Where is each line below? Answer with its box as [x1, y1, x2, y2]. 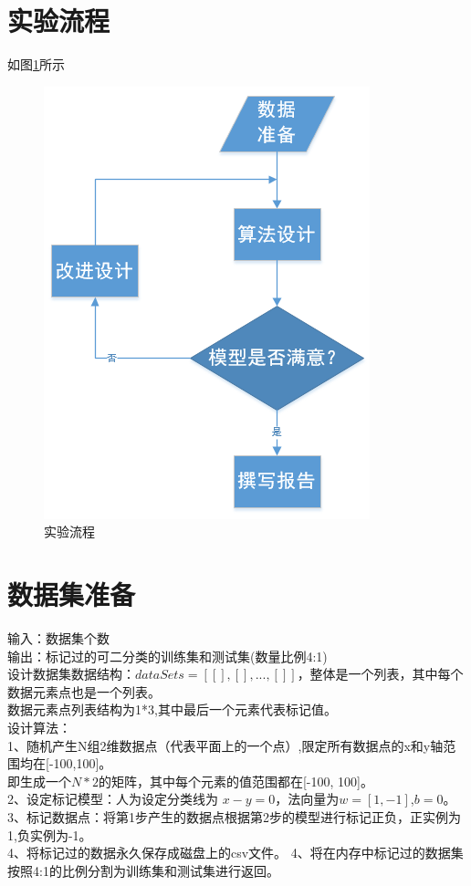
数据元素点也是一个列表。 [7, 682, 161, 701]
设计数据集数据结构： [7, 664, 135, 683]
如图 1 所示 [7, 55, 65, 74]
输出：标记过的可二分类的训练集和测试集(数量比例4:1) [7, 646, 328, 665]
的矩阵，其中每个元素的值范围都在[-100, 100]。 [98, 771, 373, 790]
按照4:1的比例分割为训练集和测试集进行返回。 [7, 860, 279, 880]
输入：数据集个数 [7, 629, 110, 648]
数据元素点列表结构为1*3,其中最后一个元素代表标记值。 [7, 700, 337, 719]
